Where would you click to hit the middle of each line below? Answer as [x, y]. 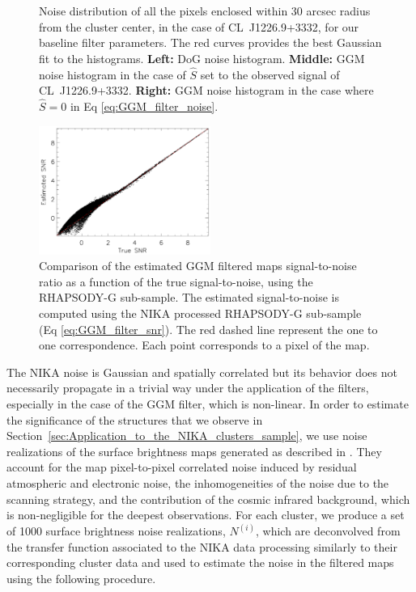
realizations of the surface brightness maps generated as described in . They [194, 451]
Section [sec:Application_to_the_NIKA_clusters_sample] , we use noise [187, 436]
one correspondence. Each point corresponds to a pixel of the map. [204, 345]
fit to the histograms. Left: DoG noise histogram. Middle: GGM [202, 58]
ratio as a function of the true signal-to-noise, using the [176, 281]
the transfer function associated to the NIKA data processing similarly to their [202, 546]
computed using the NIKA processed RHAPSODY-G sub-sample [200, 313]
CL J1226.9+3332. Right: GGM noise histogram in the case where [206, 90]
